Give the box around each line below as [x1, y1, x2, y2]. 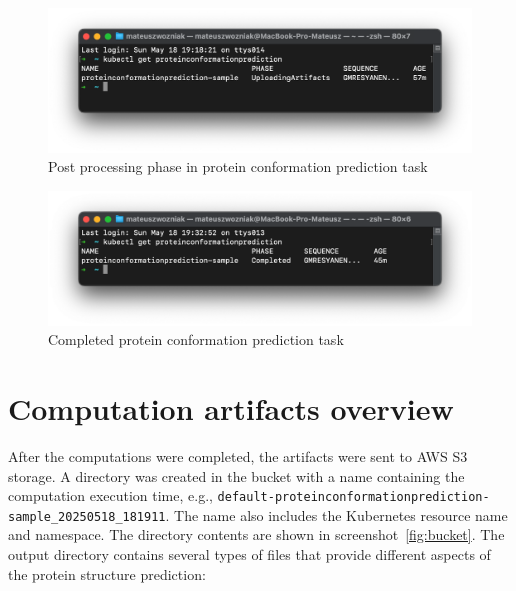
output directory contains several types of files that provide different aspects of [8, 544, 491, 565]
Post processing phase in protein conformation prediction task [48, 156, 428, 177]
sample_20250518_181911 [8, 509, 166, 524]
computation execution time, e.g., [8, 485, 213, 506]
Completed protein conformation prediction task [48, 329, 344, 350]
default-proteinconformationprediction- [217, 490, 490, 505]
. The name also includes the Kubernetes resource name [165, 504, 508, 525]
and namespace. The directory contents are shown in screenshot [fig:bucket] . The [8, 524, 505, 545]
